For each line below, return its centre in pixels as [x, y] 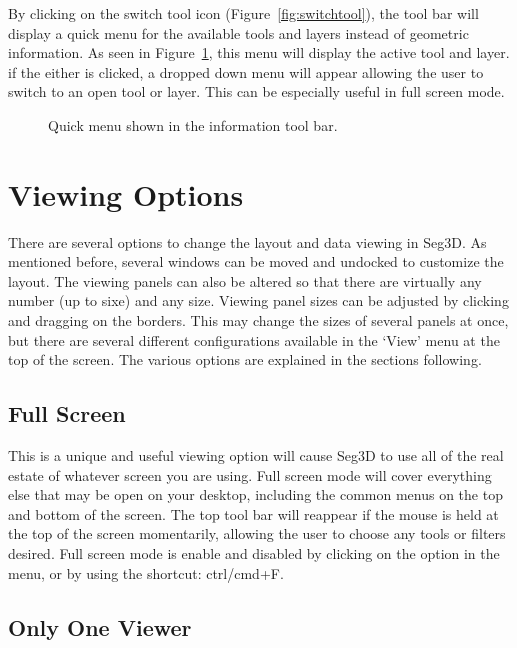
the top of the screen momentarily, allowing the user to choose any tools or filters [257, 533]
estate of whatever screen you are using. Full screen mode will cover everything [250, 474]
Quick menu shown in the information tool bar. [193, 124]
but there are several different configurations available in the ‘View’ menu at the [254, 339]
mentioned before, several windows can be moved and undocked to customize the [256, 261]
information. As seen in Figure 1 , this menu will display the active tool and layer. [259, 52]
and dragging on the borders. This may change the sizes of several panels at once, [258, 320]
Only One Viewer [100, 626]
